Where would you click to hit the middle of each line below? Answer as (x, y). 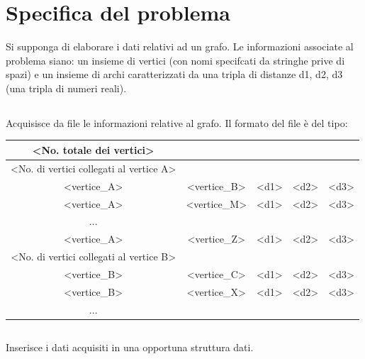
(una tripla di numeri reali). (66, 88)
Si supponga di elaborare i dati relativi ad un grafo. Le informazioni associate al (180, 46)
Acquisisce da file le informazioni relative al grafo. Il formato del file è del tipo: (177, 122)
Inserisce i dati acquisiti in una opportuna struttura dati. (130, 347)
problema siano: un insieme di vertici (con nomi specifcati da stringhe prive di (175, 60)
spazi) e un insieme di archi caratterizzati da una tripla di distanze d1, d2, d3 (174, 74)
